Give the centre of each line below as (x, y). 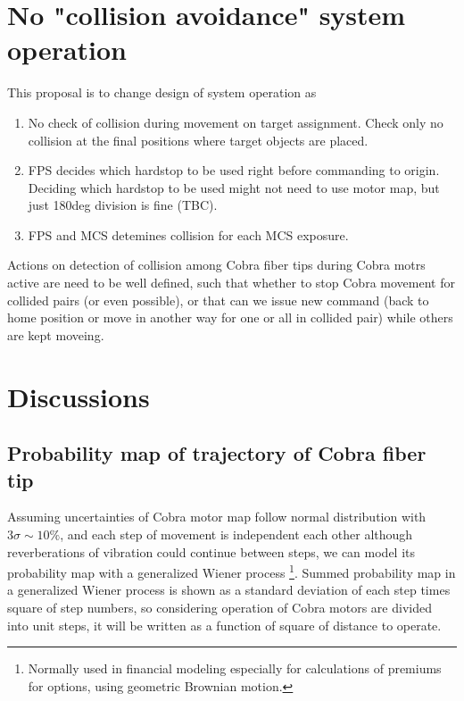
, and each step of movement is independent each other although (236, 534)
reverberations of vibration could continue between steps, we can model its (211, 551)
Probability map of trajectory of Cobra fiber (217, 453)
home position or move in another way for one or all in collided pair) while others (230, 317)
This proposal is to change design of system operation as (162, 92)
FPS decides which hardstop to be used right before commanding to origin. (234, 170)
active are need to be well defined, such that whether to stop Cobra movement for (231, 283)
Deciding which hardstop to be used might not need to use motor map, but (234, 187)
